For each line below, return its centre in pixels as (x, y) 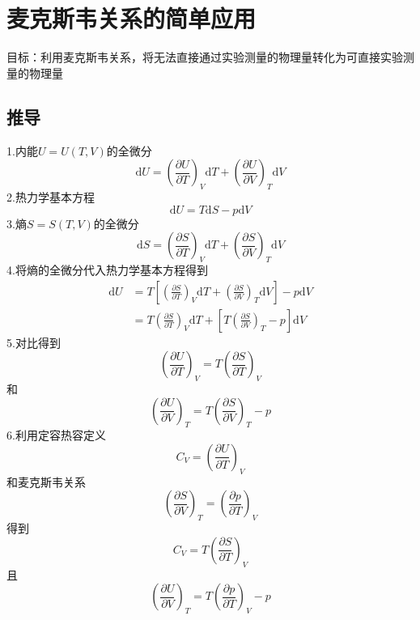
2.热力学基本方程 (51, 196)
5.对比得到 (34, 342)
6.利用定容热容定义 (56, 435)
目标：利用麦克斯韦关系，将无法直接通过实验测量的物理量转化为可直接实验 (205, 57)
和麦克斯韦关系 (46, 481)
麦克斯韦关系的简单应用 (132, 18)
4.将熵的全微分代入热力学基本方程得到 (107, 269)
